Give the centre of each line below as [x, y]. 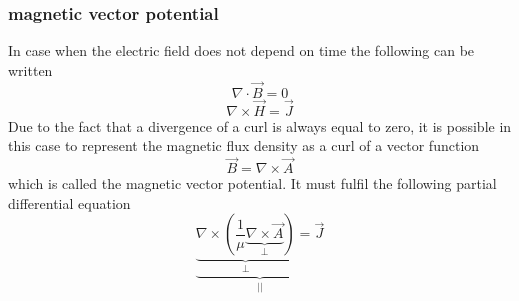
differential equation [69, 202]
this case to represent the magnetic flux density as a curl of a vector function [244, 145]
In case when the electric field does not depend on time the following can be [241, 50]
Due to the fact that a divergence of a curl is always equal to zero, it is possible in [260, 125]
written [30, 69]
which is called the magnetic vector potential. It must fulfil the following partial [252, 183]
